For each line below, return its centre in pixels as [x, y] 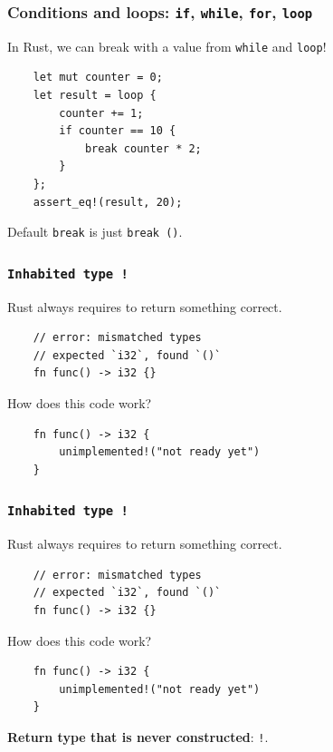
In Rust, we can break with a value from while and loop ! [167, 46]
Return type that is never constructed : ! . [138, 736]
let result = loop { [95, 96]
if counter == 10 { [118, 131]
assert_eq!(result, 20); [108, 202]
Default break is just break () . [95, 232]
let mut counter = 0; [98, 78]
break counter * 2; [143, 148]
